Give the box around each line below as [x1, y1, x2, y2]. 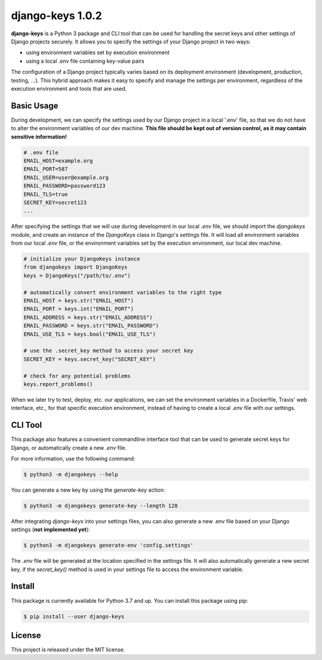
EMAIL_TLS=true [23, 191, 68, 198]
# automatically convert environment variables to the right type [23, 289, 222, 295]
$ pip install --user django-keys [23, 613, 125, 620]
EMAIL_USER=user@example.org [23, 174, 109, 181]
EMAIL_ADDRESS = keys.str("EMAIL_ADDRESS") [23, 314, 153, 320]
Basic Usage [11, 100, 58, 110]
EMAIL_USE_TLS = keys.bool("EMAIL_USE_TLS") [23, 331, 156, 337]
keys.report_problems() [23, 381, 94, 387]
